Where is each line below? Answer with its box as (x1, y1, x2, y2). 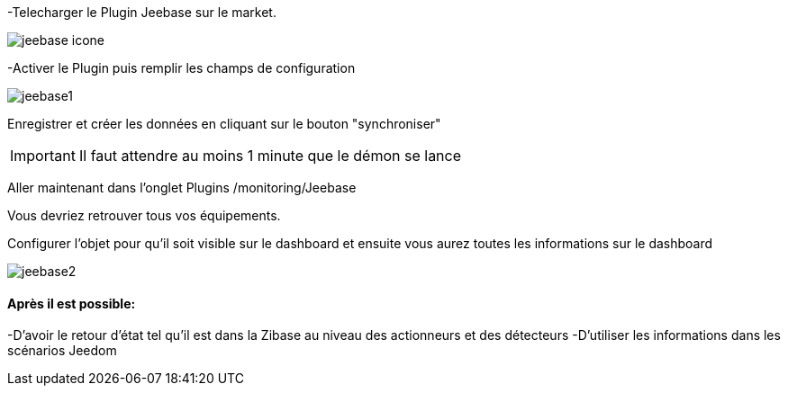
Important (10, 147, 76, 165)
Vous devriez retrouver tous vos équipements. (7, 208, 281, 223)
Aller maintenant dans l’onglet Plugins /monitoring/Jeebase (7, 180, 357, 195)
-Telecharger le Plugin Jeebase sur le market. (7, 4, 276, 20)
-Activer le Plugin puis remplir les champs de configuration (7, 60, 356, 76)
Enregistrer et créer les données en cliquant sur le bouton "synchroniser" (7, 116, 441, 131)
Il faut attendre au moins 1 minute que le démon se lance (78, 147, 462, 165)
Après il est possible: (7, 295, 136, 311)
